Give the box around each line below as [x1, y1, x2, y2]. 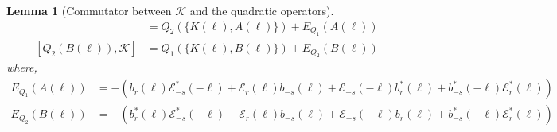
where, [6, 59, 37, 76]
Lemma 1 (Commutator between [6, 2, 172, 18]
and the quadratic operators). [189, 2, 334, 18]
